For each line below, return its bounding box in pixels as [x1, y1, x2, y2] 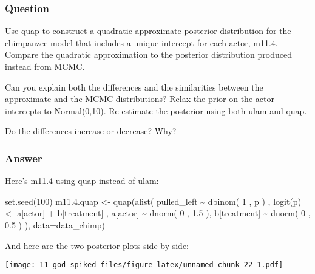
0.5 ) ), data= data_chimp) [5, 218, 105, 231]
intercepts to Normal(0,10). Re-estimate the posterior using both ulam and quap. [5, 104, 307, 117]
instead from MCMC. [5, 60, 85, 72]
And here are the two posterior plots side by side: [5, 239, 189, 252]
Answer [5, 150, 42, 165]
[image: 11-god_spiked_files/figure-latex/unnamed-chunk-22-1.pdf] [5, 261, 283, 270]
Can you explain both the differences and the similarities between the [5, 80, 263, 93]
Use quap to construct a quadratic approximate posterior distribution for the [5, 24, 291, 37]
